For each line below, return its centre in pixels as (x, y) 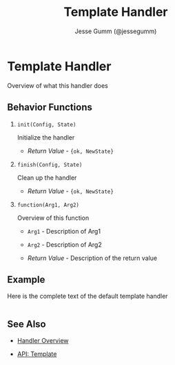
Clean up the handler (47, 178)
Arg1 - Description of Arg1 (64, 231)
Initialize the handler (46, 137)
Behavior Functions (50, 107)
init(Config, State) (47, 124)
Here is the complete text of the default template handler (87, 296)
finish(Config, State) (50, 165)
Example (26, 280)
